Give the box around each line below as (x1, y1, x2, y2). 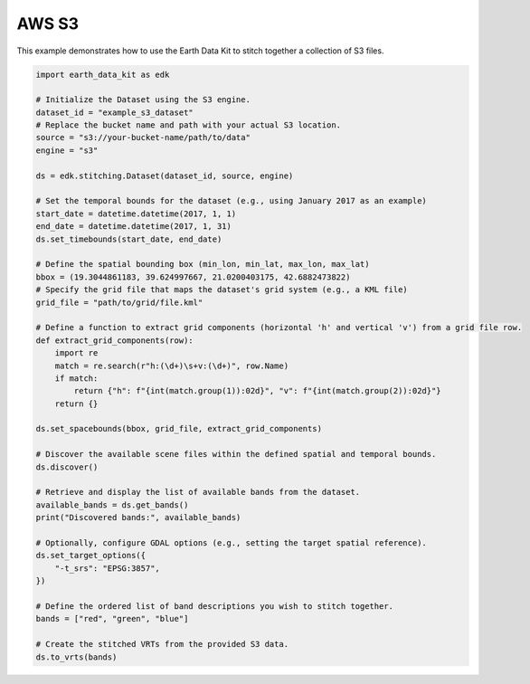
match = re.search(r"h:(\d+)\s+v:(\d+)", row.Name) (54, 360, 289, 371)
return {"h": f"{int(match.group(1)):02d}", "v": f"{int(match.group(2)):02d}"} (73, 385, 442, 396)
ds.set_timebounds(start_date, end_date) (35, 233, 222, 244)
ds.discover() (35, 461, 99, 472)
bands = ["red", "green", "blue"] (35, 613, 189, 624)
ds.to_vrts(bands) (35, 651, 118, 662)
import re (54, 348, 99, 358)
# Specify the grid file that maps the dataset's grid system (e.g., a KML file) (35, 285, 409, 295)
